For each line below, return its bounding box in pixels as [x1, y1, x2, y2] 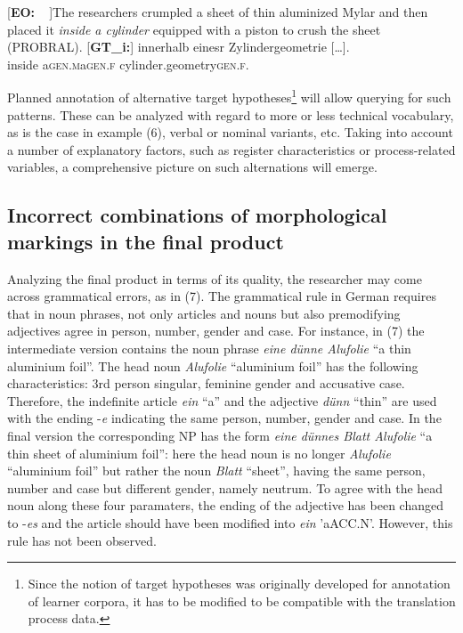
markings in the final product [7, 227, 284, 255]
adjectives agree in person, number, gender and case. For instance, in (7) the [7, 321, 425, 340]
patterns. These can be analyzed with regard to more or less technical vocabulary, [7, 105, 454, 124]
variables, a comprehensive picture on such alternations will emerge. [7, 158, 378, 176]
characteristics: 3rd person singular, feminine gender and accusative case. [7, 374, 405, 393]
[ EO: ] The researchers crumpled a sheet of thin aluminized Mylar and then [7, 3, 428, 20]
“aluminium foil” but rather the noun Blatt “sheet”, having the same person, [7, 461, 426, 480]
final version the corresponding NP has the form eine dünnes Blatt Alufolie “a [7, 426, 433, 444]
